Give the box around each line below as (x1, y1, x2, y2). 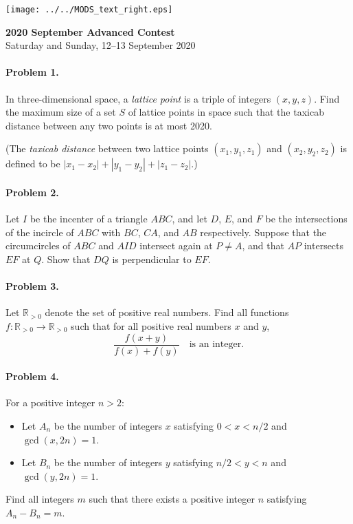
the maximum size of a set (5, 105, 116, 119)
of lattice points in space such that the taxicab (128, 105, 324, 119)
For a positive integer (5, 395, 95, 410)
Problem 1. (5, 65, 59, 79)
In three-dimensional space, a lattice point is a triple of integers (5, 91, 271, 105)
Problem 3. (5, 279, 59, 293)
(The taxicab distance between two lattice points (5, 141, 209, 156)
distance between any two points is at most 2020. (5, 118, 212, 132)
